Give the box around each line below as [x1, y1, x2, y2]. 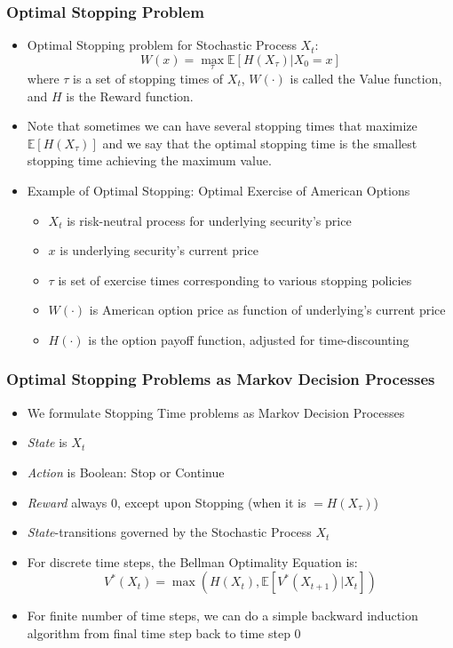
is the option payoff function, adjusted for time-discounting [88, 330, 409, 348]
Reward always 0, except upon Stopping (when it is [27, 492, 306, 511]
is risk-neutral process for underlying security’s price [67, 211, 352, 229]
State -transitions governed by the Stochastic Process [27, 523, 312, 541]
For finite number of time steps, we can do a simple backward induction [27, 606, 418, 625]
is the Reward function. [66, 86, 194, 105]
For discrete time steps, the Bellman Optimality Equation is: [27, 552, 358, 571]
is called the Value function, [290, 69, 442, 88]
